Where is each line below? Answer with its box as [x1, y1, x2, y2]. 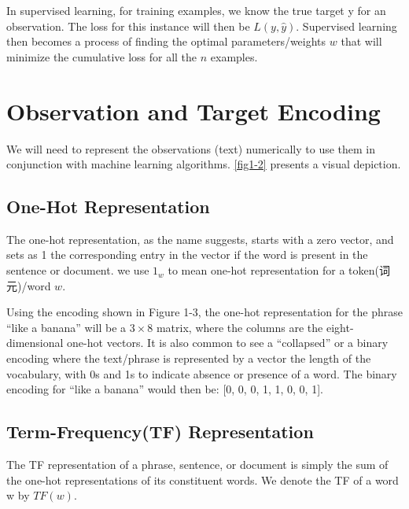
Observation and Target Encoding [6, 94, 381, 127]
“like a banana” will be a [6, 319, 127, 335]
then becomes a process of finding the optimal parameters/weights [6, 33, 326, 50]
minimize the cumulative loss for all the [6, 48, 197, 65]
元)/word [6, 277, 51, 293]
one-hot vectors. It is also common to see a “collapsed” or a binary [67, 334, 389, 351]
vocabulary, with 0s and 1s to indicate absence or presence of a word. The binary [6, 365, 397, 382]
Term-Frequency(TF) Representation [6, 419, 314, 444]
